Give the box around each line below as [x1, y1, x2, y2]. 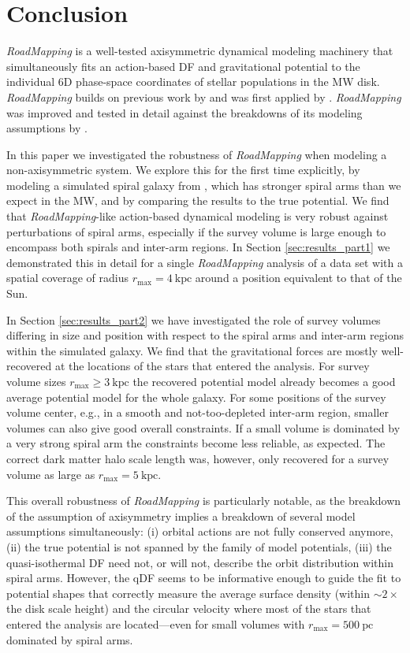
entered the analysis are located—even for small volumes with [6, 615, 305, 632]
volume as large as [6, 466, 95, 482]
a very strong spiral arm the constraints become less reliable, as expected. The [6, 435, 386, 451]
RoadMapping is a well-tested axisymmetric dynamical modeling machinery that [6, 43, 393, 59]
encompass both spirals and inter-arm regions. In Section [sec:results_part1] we [6, 239, 390, 255]
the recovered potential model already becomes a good [132, 373, 396, 389]
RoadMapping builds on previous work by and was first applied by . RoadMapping [6, 88, 401, 105]
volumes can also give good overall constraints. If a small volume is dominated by [6, 419, 401, 436]
